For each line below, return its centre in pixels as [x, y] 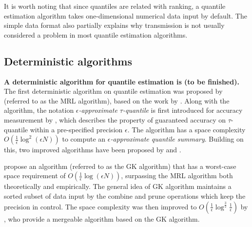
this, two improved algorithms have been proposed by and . [93, 150]
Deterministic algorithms [68, 61]
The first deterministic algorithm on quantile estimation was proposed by [113, 91]
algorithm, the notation [39, 110]
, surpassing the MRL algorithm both [177, 175]
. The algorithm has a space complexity [186, 129]
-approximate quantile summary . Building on [177, 139]
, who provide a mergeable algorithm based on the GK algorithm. [102, 218]
